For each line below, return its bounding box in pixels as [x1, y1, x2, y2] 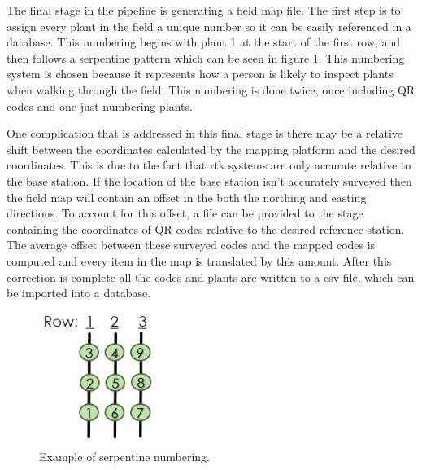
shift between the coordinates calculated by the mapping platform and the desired [7, 140, 415, 157]
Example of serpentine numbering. [39, 448, 210, 465]
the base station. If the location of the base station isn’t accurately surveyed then [7, 172, 412, 189]
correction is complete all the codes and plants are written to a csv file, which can [7, 268, 415, 285]
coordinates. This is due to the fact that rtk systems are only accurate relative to [7, 156, 411, 174]
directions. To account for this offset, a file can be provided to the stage [7, 204, 363, 222]
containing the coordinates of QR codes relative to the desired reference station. [7, 220, 405, 237]
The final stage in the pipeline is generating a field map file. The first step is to [7, 2, 401, 18]
